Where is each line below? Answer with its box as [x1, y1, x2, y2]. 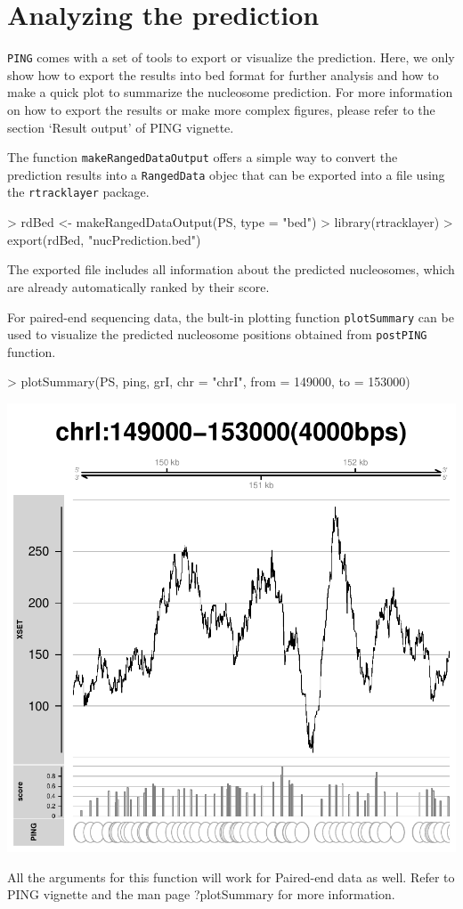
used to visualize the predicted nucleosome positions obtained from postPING [7, 325, 427, 344]
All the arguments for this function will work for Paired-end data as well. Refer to [7, 867, 455, 886]
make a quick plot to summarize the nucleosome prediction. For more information [7, 83, 453, 101]
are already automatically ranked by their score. [7, 277, 270, 296]
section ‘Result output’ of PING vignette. [7, 118, 234, 136]
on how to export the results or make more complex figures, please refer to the [7, 100, 435, 118]
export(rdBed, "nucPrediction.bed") [7, 230, 201, 248]
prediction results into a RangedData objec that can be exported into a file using [7, 165, 445, 183]
